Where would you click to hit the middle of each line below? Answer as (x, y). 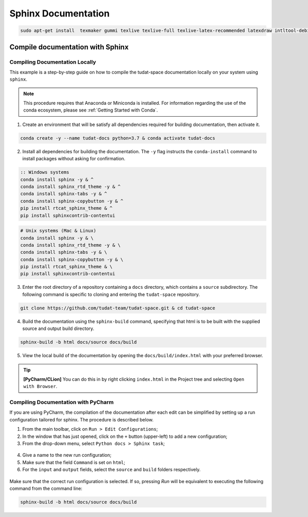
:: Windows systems (45, 172)
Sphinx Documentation (60, 13)
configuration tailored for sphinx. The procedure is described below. (82, 419)
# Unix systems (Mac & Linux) (58, 231)
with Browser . (40, 386)
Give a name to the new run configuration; (67, 455)
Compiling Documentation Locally (53, 62)
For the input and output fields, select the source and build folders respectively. (112, 470)
